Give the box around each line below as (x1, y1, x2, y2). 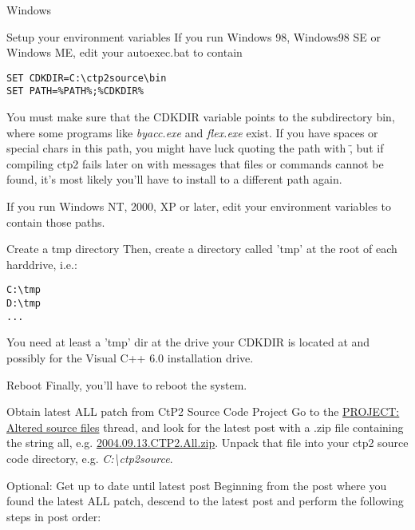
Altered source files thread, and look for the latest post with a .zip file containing (6, 418, 404, 435)
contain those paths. (6, 213, 105, 230)
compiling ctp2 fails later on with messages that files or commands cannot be (6, 155, 384, 172)
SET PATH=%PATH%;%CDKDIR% (6, 85, 144, 97)
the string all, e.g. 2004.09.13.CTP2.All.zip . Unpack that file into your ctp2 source (6, 434, 409, 451)
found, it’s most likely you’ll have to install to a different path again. (6, 171, 342, 188)
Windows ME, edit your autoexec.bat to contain (6, 44, 243, 61)
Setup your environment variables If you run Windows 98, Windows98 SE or (6, 28, 381, 45)
